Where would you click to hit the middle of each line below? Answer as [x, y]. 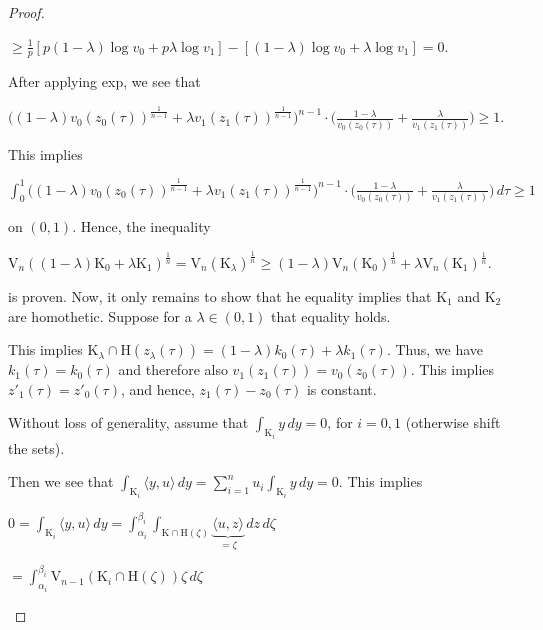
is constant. [341, 388]
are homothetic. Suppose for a [100, 315]
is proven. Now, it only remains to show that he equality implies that [220, 295]
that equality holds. [331, 315]
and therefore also [173, 369]
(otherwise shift [453, 422]
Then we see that [61, 481]
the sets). [36, 447]
